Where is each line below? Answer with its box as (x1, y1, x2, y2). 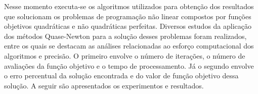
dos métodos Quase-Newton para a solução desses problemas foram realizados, (4, 30, 247, 41)
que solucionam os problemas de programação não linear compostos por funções (4, 11, 251, 21)
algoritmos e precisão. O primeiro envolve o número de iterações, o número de (4, 50, 245, 61)
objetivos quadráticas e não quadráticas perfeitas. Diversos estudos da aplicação (4, 21, 252, 31)
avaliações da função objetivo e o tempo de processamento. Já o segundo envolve (4, 60, 254, 71)
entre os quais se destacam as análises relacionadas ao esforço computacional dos (4, 40, 254, 51)
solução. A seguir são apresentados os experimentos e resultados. (4, 80, 204, 90)
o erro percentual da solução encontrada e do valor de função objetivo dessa (4, 70, 239, 81)
